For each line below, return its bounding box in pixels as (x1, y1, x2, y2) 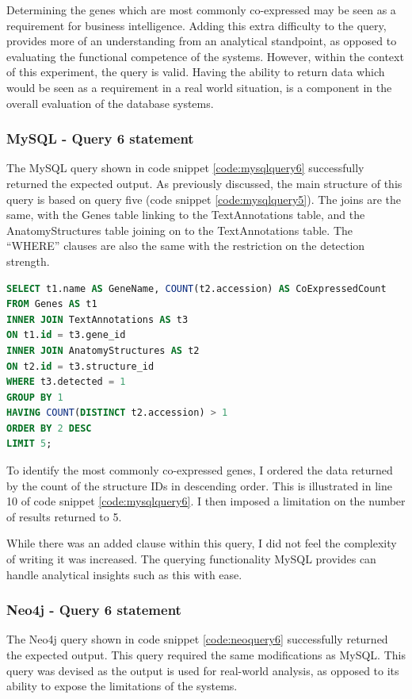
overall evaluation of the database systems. (6, 94, 214, 111)
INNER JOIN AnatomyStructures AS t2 (6, 344, 200, 356)
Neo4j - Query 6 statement (6, 600, 181, 620)
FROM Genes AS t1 (6, 298, 97, 310)
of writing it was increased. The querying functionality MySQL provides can (6, 551, 376, 567)
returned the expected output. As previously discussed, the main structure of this (6, 175, 402, 191)
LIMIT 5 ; (6, 438, 52, 450)
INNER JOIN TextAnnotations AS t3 (6, 313, 189, 325)
